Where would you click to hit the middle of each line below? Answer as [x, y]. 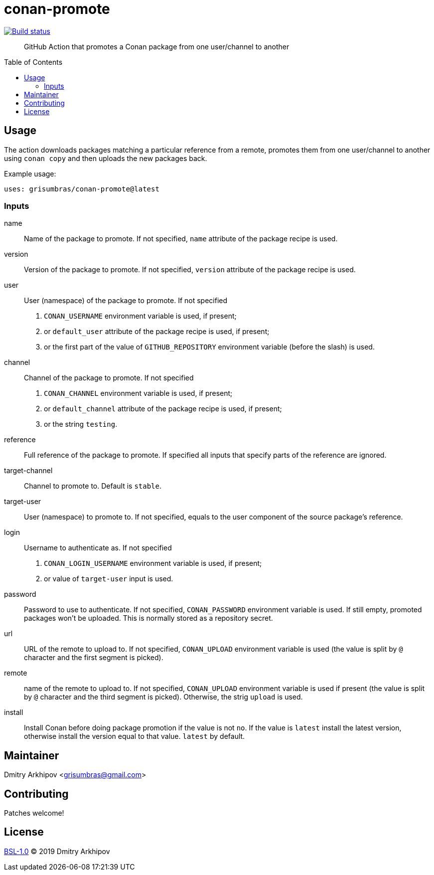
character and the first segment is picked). [94, 658]
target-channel [28, 471]
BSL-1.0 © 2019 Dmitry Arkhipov [57, 851]
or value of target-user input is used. [109, 579]
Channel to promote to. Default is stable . [93, 486]
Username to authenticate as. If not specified [98, 548]
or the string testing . [81, 424]
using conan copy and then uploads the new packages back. [106, 158]
